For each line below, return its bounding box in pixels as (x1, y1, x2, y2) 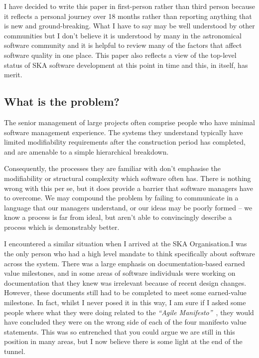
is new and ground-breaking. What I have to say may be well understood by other (4, 20, 255, 31)
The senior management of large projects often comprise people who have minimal (4, 117, 255, 127)
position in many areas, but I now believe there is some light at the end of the (4, 336, 243, 347)
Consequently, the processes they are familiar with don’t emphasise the (4, 163, 221, 174)
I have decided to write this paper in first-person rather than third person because (4, 1, 255, 11)
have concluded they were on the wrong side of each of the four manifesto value (4, 317, 247, 327)
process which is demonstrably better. (4, 221, 120, 232)
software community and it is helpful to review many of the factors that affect (4, 40, 242, 50)
